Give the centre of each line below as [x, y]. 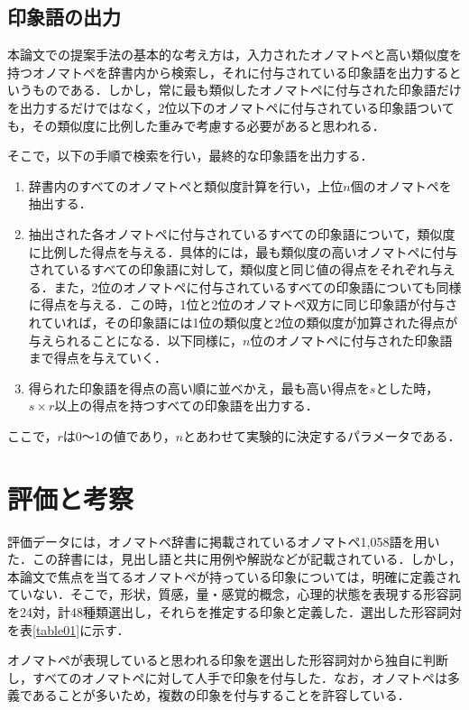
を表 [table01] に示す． [69, 629]
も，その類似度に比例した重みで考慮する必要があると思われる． [196, 125]
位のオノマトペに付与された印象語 [351, 340]
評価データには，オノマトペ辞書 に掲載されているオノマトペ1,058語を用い [224, 541]
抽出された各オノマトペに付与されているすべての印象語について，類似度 [242, 233]
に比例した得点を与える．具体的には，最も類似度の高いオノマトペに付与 [243, 251]
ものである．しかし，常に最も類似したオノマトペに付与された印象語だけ [247, 90]
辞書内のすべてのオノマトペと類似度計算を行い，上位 [186, 185]
